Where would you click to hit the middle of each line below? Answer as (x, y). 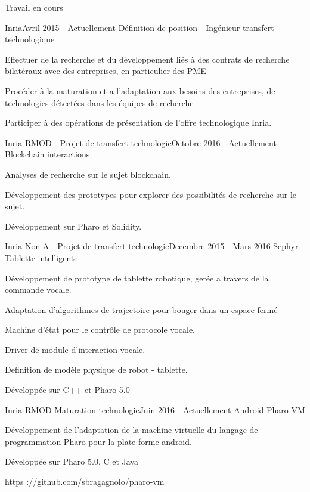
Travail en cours (34, 7)
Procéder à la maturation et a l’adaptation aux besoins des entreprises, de (140, 90)
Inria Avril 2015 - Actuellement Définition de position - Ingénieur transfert (139, 27)
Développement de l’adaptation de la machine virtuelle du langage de (131, 430)
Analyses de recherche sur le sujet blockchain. (88, 174)
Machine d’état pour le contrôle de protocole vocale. (100, 329)
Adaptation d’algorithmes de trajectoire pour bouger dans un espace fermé (141, 309)
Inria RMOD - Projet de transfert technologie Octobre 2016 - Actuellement (141, 142)
